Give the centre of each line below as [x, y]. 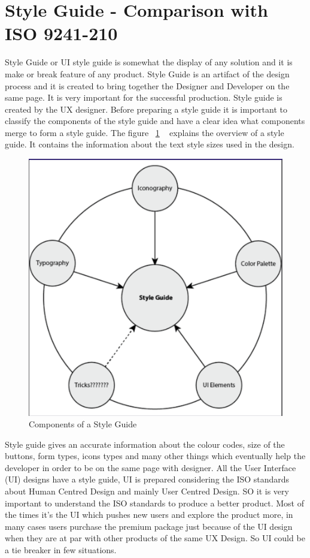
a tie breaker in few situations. [61, 550]
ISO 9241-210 [61, 33]
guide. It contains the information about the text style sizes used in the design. [150, 144]
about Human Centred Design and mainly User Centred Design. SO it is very [147, 491]
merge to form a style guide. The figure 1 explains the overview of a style [145, 132]
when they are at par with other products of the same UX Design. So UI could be [155, 538]
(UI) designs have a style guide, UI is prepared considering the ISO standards [147, 479]
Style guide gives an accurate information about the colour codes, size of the [145, 444]
